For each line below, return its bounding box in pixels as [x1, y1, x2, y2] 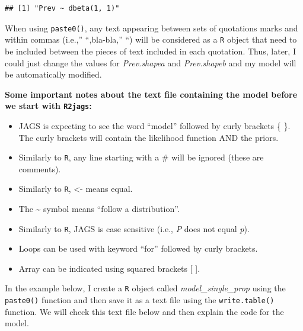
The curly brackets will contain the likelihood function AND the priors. [18, 131, 279, 143]
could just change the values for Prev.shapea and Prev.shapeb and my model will [5, 56, 296, 69]
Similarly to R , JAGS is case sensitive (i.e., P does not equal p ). [18, 222, 250, 234]
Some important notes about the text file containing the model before [5, 88, 298, 100]
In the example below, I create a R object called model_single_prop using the [5, 282, 286, 294]
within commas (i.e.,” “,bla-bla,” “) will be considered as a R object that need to [5, 33, 297, 46]
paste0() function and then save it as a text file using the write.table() [5, 294, 275, 306]
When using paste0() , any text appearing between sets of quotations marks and [5, 21, 298, 34]
